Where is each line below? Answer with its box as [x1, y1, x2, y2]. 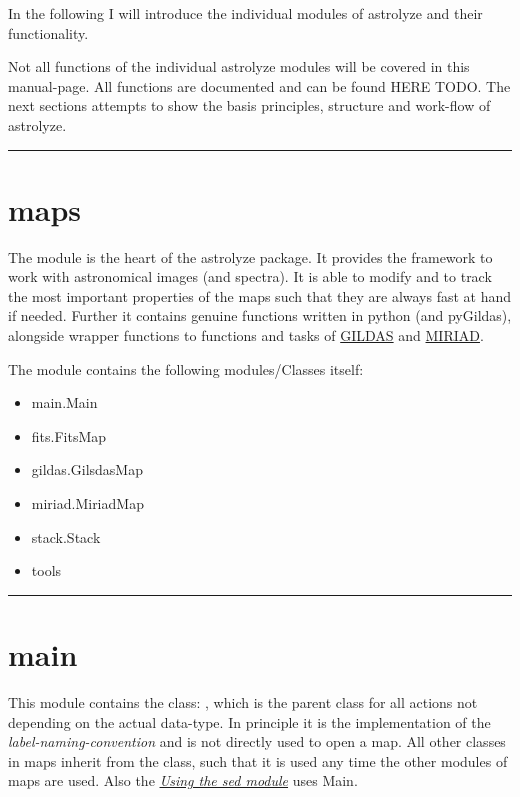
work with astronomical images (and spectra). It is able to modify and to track [8, 266, 492, 287]
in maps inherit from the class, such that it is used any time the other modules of [8, 750, 508, 771]
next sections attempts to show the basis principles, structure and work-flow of [8, 95, 491, 116]
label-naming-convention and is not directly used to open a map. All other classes [8, 731, 506, 752]
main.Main [31, 392, 98, 413]
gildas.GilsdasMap [31, 459, 143, 480]
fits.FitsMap [31, 425, 107, 446]
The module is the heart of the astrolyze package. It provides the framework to [8, 246, 493, 267]
